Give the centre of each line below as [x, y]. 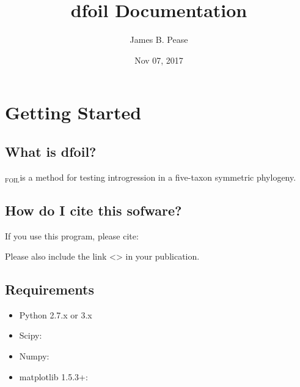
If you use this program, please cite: [72, 235]
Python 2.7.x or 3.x [56, 314]
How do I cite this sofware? [93, 210]
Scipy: [31, 335]
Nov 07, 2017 [159, 60]
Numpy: [34, 356]
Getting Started [73, 112]
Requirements [49, 289]
